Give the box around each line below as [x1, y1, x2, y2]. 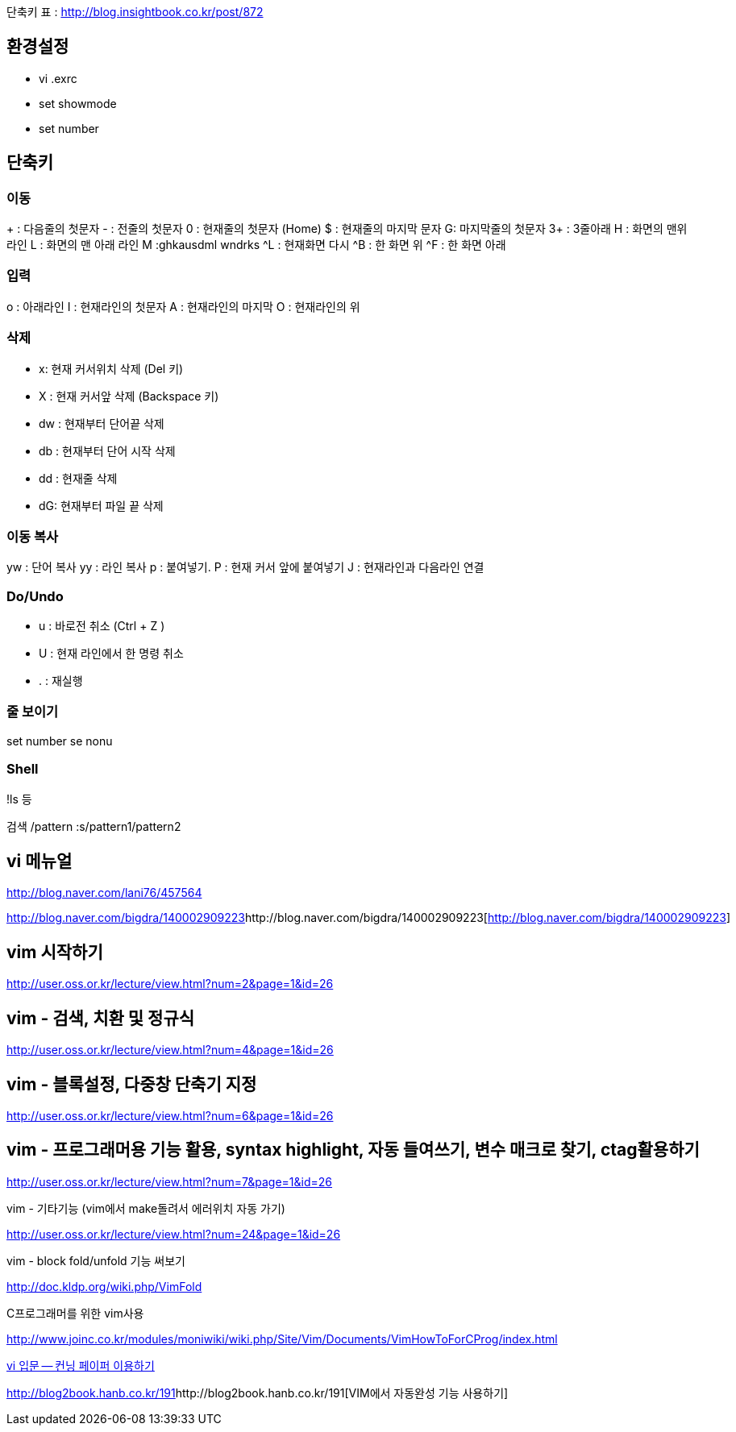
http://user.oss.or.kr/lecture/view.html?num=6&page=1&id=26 [6, 1108, 334, 1123]
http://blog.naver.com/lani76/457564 [6, 886, 202, 900]
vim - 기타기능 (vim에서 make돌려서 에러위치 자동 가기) [6, 1201, 285, 1215]
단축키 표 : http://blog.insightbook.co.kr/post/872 [6, 5, 264, 19]
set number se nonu [6, 733, 113, 748]
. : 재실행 [39, 674, 83, 688]
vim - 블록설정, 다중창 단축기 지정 [6, 1073, 257, 1094]
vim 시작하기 [6, 941, 103, 962]
